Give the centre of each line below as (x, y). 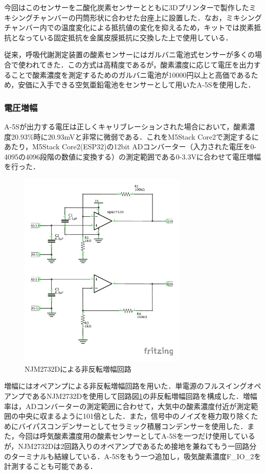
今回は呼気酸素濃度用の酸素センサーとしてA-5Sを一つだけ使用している (137, 436)
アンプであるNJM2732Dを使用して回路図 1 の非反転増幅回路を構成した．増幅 (131, 396)
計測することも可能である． (51, 466)
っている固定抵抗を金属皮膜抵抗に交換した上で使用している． (129, 37)
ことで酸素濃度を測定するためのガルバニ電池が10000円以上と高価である (131, 74)
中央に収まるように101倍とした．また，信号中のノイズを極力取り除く (135, 416)
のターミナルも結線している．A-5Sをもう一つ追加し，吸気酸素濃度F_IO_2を (133, 456)
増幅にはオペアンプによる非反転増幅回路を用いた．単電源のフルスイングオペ (133, 386)
